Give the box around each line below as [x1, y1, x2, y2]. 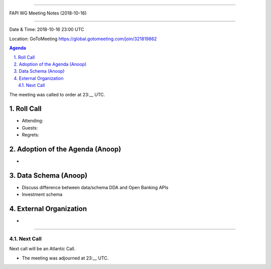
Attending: [22, 118, 44, 124]
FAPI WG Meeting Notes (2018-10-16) [9, 10, 87, 16]
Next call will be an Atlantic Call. [9, 246, 76, 252]
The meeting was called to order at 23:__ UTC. [9, 91, 105, 97]
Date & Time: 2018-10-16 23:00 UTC [9, 27, 84, 33]
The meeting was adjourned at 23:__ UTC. [22, 255, 109, 261]
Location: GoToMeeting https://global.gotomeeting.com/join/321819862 [9, 36, 157, 42]
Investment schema [22, 191, 63, 198]
